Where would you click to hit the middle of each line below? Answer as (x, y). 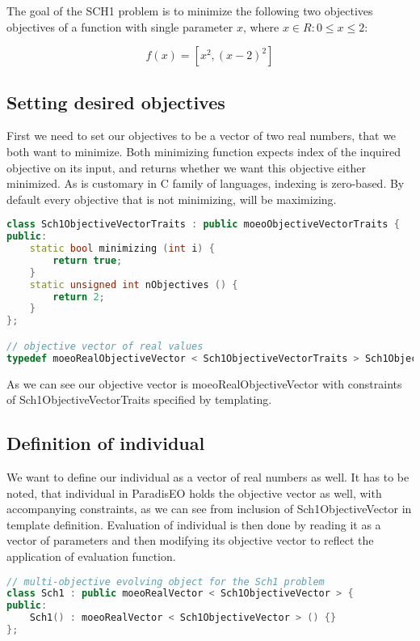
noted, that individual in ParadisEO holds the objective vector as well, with (194, 492)
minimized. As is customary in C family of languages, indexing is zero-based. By (206, 183)
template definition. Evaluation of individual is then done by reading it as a (194, 524)
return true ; (88, 260)
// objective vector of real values (105, 346)
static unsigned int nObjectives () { (134, 284)
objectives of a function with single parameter (120, 26)
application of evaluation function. (91, 556)
